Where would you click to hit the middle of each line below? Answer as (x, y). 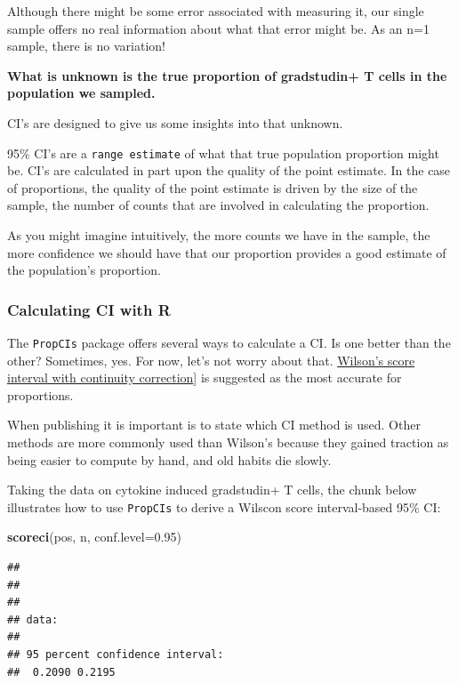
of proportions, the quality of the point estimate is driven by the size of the (213, 187)
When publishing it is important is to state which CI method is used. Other (214, 425)
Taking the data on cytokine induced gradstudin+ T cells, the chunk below (212, 490)
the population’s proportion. (84, 270)
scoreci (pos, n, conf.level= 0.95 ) (94, 537)
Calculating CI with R (89, 309)
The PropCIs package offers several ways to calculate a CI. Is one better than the (229, 342)
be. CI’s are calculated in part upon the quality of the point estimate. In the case (229, 170)
